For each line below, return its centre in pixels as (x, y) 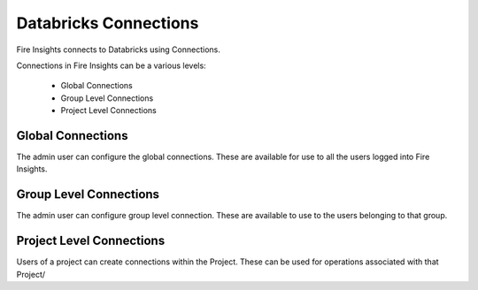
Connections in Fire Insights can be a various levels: (112, 65)
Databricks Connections (108, 23)
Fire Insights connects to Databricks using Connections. (118, 50)
